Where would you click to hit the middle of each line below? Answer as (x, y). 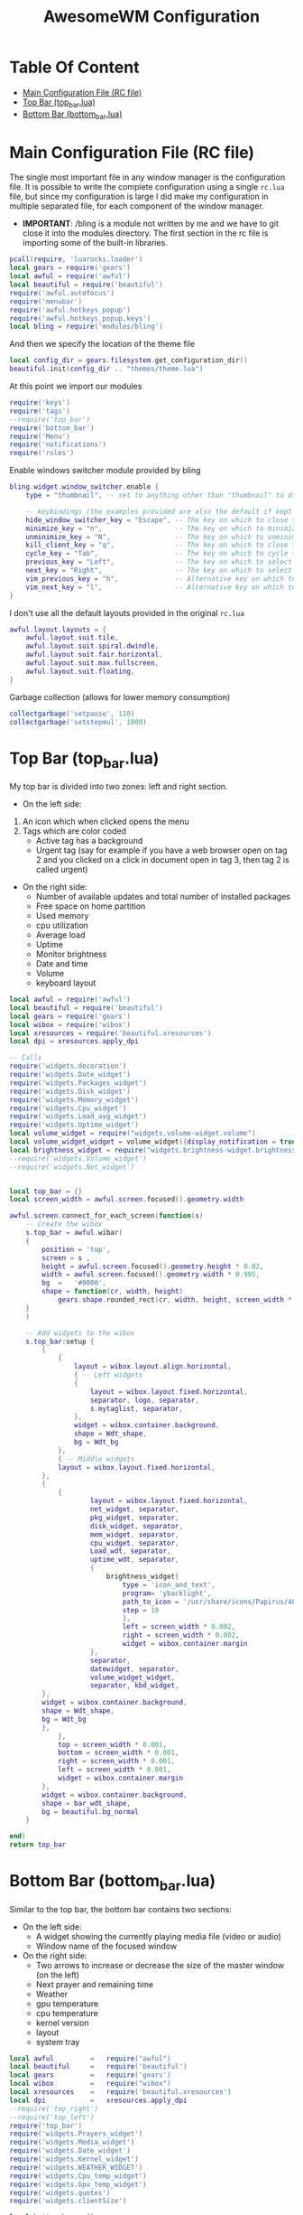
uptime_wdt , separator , (134, 1560)
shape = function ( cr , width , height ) (112, 1292)
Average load (60, 935)
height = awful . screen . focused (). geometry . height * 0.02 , (153, 1266)
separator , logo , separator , (145, 1400)
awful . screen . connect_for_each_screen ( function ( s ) (106, 1216)
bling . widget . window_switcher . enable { (84, 487)
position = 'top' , (76, 1249)
